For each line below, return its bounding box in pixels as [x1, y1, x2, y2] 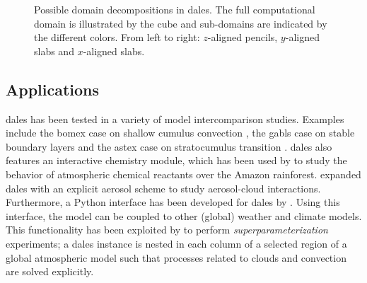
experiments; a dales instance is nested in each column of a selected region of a [6, 236, 347, 250]
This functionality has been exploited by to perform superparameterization [6, 222, 328, 237]
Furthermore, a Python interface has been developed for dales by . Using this [6, 195, 340, 209]
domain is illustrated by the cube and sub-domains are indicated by [34, 16, 327, 30]
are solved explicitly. [6, 264, 94, 279]
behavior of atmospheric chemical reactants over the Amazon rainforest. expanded [6, 166, 361, 181]
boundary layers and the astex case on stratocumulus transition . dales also [6, 139, 332, 154]
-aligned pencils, [207, 30, 278, 45]
